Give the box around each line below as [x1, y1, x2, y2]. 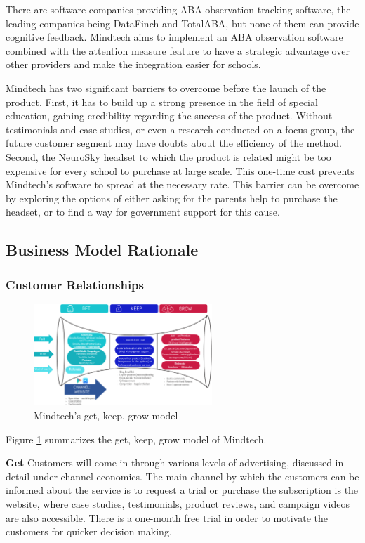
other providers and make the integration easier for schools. [6, 57, 261, 72]
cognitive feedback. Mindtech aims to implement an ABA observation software [6, 30, 343, 44]
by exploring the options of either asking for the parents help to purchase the [6, 190, 338, 205]
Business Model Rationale [6, 239, 199, 261]
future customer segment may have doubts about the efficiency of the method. [6, 136, 342, 150]
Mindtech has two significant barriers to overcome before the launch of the [6, 80, 326, 95]
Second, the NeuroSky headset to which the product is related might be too [6, 149, 331, 164]
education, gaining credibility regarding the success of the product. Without [6, 108, 333, 123]
